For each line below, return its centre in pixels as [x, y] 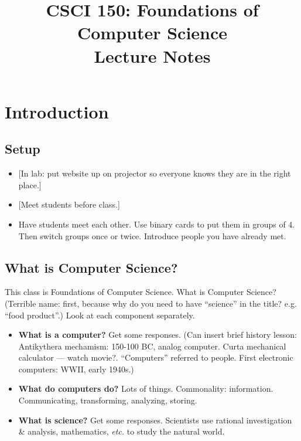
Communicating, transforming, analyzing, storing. [108, 400]
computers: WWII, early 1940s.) [76, 369]
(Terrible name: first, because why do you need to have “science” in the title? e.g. [151, 303]
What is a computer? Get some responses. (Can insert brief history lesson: [158, 335]
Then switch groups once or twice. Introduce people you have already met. [152, 235]
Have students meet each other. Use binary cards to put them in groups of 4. [157, 224]
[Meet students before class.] [69, 204]
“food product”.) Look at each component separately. [100, 315]
